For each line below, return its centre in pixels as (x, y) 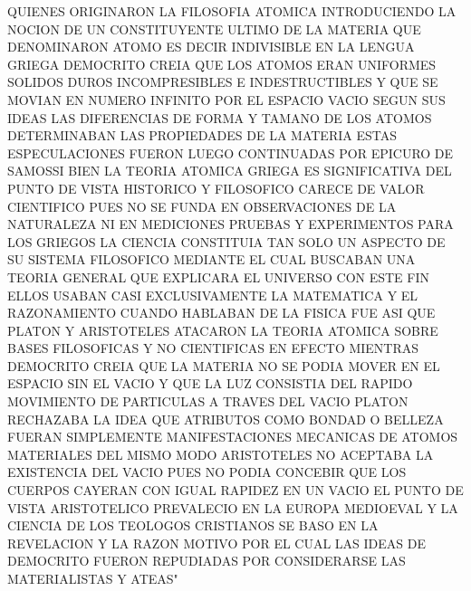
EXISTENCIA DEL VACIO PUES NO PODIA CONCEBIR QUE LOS (207, 472)
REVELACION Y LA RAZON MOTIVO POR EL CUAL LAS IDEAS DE (216, 543)
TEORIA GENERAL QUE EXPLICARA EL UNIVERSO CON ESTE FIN (219, 276)
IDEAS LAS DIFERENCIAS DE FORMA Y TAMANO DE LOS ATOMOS (220, 117)
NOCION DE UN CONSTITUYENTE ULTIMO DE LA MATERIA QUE (214, 29)
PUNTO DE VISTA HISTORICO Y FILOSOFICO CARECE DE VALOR (216, 188)
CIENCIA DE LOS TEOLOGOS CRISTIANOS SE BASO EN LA (193, 525)
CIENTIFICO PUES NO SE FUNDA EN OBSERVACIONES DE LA (202, 206)
